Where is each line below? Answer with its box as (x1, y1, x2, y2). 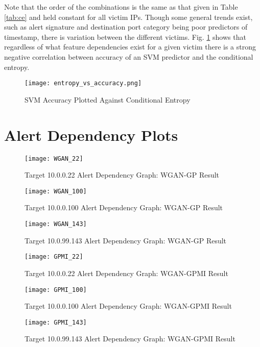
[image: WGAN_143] (25, 220, 87, 228)
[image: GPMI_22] (25, 253, 83, 261)
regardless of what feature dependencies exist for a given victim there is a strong (4, 41, 256, 52)
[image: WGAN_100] (25, 187, 87, 195)
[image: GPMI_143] (25, 318, 87, 326)
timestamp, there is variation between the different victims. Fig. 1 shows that (4, 31, 246, 42)
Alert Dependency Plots (4, 124, 178, 145)
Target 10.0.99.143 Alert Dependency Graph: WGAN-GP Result (25, 235, 227, 245)
